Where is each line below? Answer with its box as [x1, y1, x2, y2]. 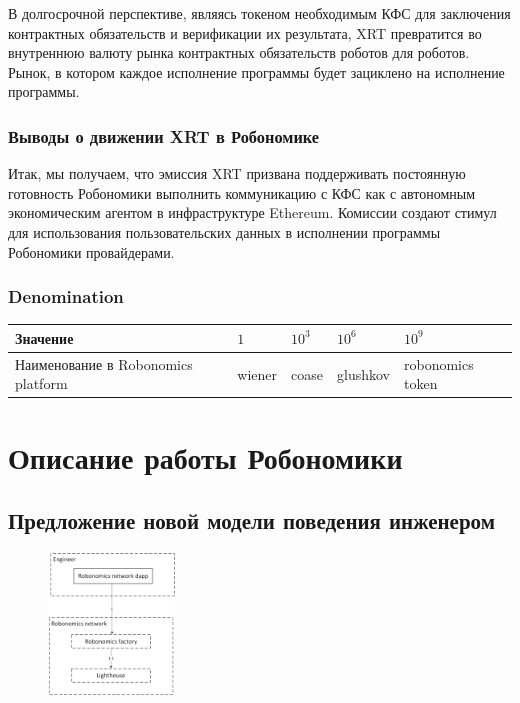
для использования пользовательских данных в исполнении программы [8, 221, 441, 242]
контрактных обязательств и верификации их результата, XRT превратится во [8, 22, 482, 43]
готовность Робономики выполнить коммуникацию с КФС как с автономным [8, 182, 476, 203]
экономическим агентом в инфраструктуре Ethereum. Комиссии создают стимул [8, 202, 497, 223]
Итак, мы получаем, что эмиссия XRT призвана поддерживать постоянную [8, 163, 466, 184]
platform [15, 373, 68, 394]
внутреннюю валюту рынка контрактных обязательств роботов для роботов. [8, 42, 470, 63]
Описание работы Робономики [8, 436, 403, 477]
